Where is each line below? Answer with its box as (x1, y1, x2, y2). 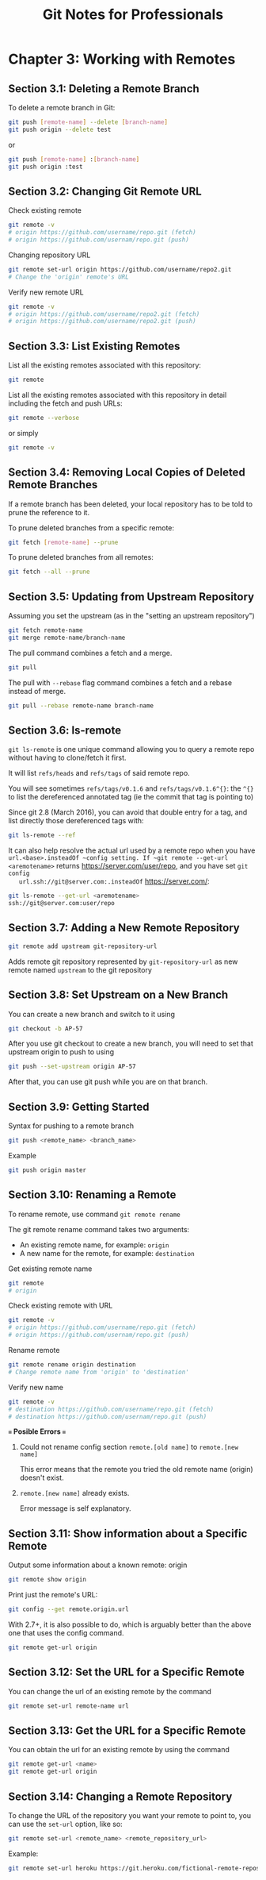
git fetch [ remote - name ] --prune (8, 538, 119, 546)
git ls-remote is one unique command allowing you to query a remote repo (8, 745, 255, 754)
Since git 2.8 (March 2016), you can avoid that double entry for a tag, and (8, 807, 248, 817)
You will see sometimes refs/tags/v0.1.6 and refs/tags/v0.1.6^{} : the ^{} (8, 784, 254, 793)
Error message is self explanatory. (19, 1504, 131, 1513)
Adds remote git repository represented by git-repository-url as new (8, 957, 238, 966)
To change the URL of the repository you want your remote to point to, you (8, 1810, 252, 1820)
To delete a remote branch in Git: (8, 103, 116, 112)
